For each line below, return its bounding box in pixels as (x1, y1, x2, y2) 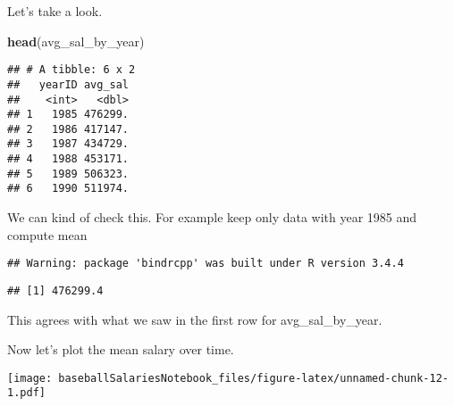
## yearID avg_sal (7, 78, 130, 91)
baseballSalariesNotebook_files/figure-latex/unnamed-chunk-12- (58, 371, 449, 385)
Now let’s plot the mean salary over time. (7, 340, 234, 359)
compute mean (7, 225, 88, 244)
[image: (7, 371, 53, 385)
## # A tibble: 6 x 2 (7, 63, 136, 77)
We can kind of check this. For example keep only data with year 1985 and (7, 208, 417, 227)
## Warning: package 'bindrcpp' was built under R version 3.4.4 (7, 257, 404, 270)
